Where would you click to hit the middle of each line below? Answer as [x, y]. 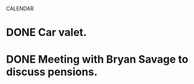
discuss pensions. [52, 72]
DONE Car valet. [47, 33]
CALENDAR [20, 9]
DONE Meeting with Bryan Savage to [97, 59]
